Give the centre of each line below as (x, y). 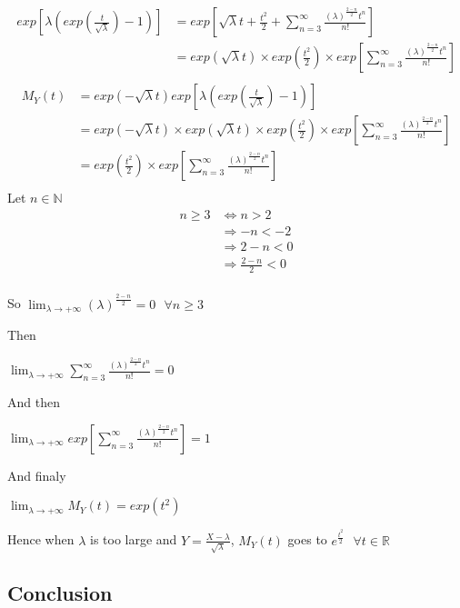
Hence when (41, 539)
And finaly (37, 475)
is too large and (133, 539)
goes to (307, 539)
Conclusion (60, 592)
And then (34, 402)
